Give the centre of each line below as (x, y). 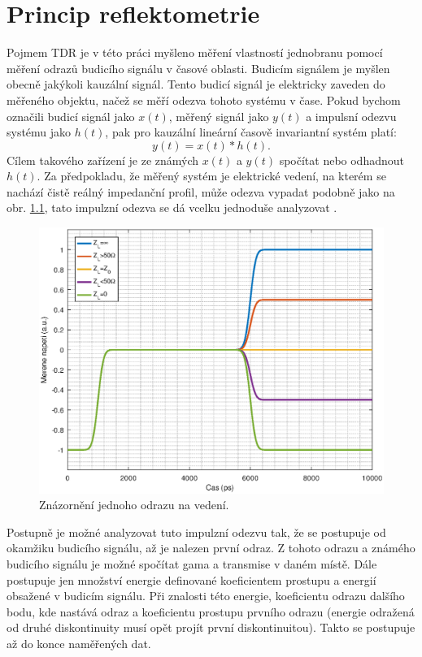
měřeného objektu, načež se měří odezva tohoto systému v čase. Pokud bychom (204, 99)
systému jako (39, 132)
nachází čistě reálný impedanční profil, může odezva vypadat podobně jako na (201, 191)
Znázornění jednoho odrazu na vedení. (134, 505)
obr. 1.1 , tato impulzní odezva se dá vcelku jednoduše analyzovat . (172, 207)
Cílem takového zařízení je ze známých (103, 160)
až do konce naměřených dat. (79, 643)
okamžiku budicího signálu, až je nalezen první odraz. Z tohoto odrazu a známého (211, 548)
